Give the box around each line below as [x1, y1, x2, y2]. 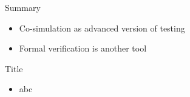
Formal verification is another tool [19, 42, 147, 55]
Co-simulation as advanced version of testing [19, 21, 185, 34]
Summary [5, 1, 41, 13]
